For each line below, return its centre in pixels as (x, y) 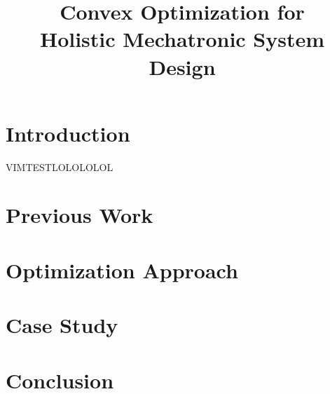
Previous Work (80, 215)
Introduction (68, 133)
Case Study (62, 325)
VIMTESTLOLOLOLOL (60, 167)
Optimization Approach (122, 270)
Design (182, 66)
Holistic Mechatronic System (182, 39)
